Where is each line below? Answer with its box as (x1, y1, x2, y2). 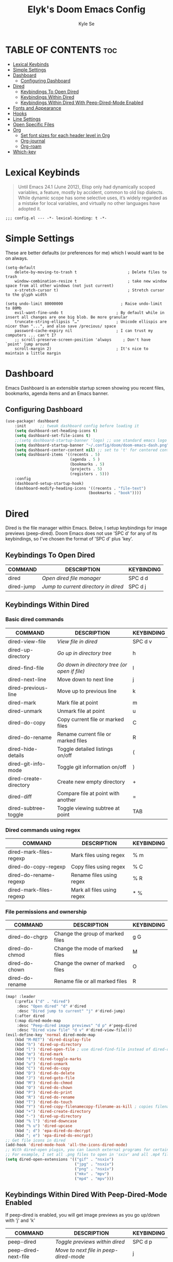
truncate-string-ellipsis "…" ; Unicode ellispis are (14, 319, 167, 324)
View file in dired (57, 638, 98, 645)
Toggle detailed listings (57, 745, 113, 752)
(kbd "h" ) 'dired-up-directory (14, 1042, 82, 1047)
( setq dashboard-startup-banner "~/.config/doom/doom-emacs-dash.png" (14, 443, 169, 448)
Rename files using (71, 871, 117, 879)
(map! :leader (5, 994, 36, 1000)
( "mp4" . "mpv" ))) (74, 1176, 114, 1181)
